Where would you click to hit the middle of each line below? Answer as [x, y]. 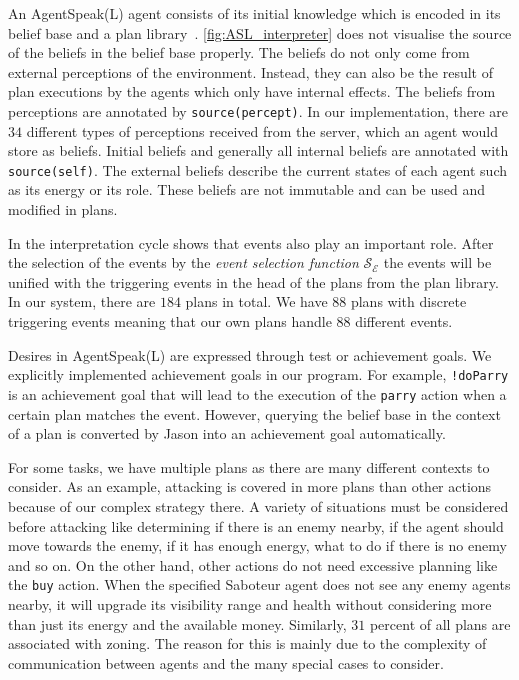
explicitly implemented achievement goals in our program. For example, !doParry [258, 374]
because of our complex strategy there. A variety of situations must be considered [258, 505]
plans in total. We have [256, 301]
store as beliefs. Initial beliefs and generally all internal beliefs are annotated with [258, 150]
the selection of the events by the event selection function [183, 262]
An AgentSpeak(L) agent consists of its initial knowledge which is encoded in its [254, 13]
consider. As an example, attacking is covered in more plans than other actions [250, 486]
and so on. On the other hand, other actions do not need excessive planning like [253, 564]
